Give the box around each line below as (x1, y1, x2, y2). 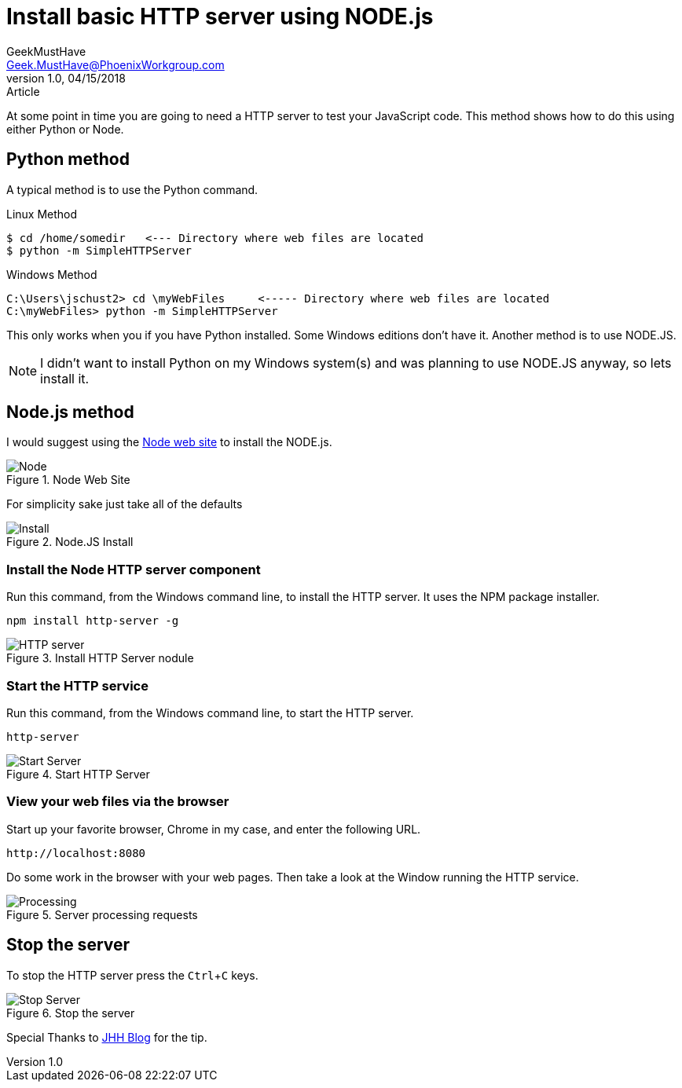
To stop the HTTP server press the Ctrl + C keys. (6, 968, 258, 982)
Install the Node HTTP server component (6, 561, 261, 577)
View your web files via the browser (6, 793, 229, 810)
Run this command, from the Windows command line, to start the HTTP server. (6, 705, 414, 720)
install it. (40, 370, 90, 386)
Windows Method (6, 267, 97, 281)
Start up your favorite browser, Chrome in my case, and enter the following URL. (6, 822, 421, 836)
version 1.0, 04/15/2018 (6, 71, 126, 85)
